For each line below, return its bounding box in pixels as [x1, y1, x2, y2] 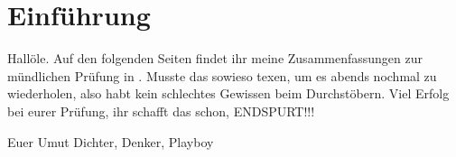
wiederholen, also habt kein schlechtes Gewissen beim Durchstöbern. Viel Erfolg [7, 84, 450, 103]
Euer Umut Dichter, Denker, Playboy [7, 132, 214, 151]
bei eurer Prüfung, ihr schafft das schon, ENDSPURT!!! [7, 101, 315, 120]
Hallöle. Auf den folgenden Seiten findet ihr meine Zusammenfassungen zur [7, 49, 423, 68]
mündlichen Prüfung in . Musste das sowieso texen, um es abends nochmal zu [7, 66, 437, 85]
